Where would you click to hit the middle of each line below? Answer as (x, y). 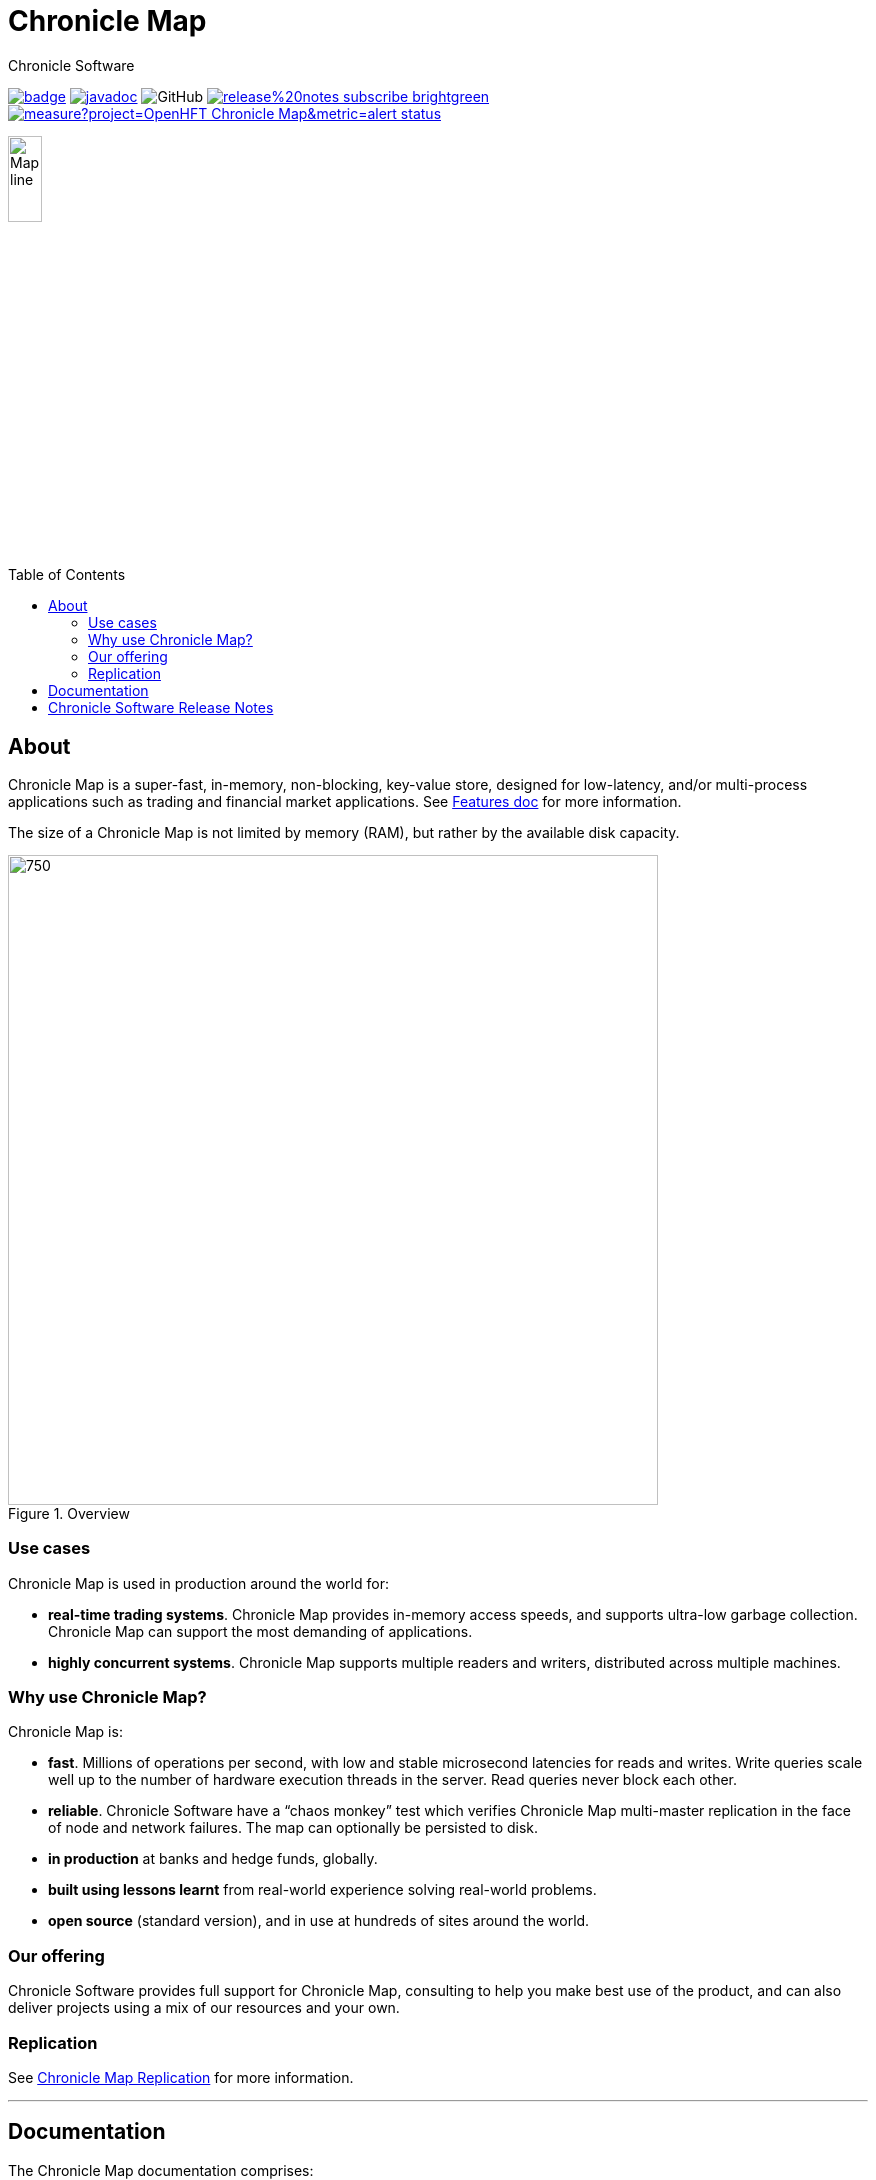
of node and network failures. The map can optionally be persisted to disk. (293, 1828)
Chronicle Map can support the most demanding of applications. (260, 1631)
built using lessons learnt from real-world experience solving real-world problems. (322, 1890)
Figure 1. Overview (69, 1513)
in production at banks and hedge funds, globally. (213, 1859)
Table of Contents (67, 575)
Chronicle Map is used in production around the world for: (198, 1583)
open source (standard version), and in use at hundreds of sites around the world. (319, 1921)
